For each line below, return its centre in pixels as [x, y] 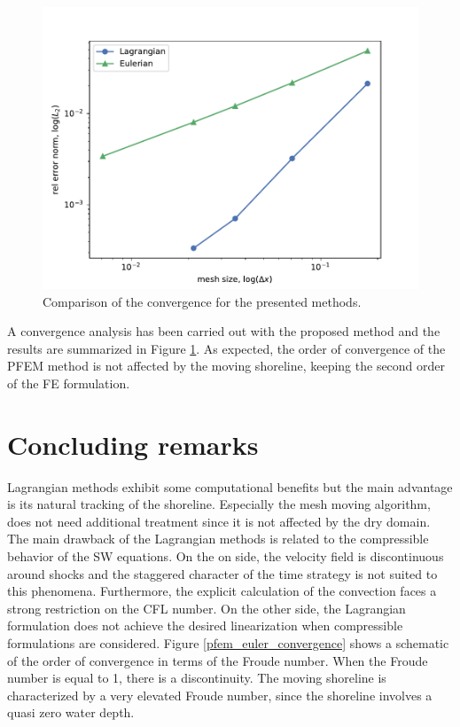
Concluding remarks [133, 444]
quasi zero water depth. [71, 712]
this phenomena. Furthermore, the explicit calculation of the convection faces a [222, 591]
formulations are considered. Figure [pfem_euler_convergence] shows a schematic [228, 643]
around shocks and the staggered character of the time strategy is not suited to [222, 573]
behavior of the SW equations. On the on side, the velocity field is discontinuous [226, 556]
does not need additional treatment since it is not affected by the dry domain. [219, 521]
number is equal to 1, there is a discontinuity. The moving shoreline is [197, 678]
